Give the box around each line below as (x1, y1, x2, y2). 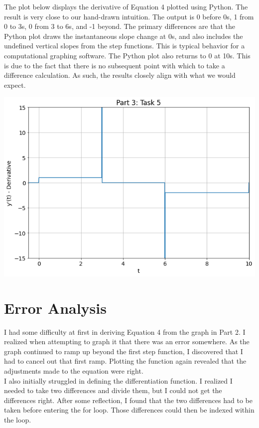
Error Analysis (4, 297, 107, 318)
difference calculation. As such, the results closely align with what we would (4, 70, 236, 80)
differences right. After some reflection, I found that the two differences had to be (4, 395, 253, 405)
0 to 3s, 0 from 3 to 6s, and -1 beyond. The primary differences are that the (4, 21, 235, 31)
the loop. (4, 414, 31, 425)
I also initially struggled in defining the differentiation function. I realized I (4, 375, 233, 386)
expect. (4, 79, 26, 90)
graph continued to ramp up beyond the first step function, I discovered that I (4, 346, 243, 356)
